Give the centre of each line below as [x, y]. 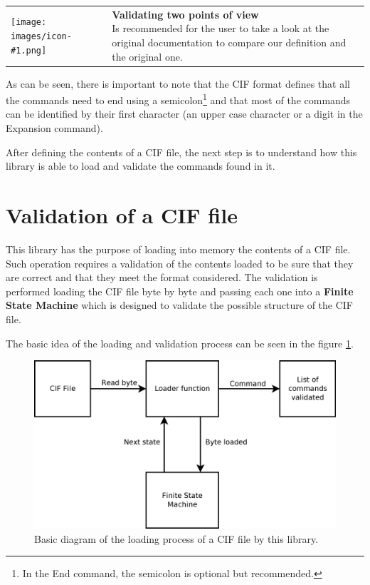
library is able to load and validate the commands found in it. [141, 166]
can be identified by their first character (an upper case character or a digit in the [184, 114]
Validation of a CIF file [122, 215]
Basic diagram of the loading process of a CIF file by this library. [176, 538]
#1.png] [29, 50]
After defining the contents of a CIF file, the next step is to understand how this [181, 152]
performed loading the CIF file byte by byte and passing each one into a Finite [180, 291]
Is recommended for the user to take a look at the [221, 28]
